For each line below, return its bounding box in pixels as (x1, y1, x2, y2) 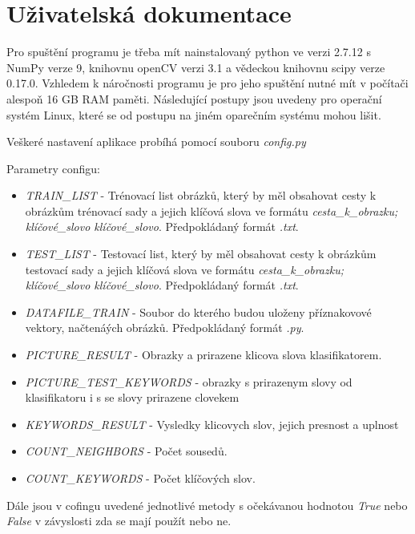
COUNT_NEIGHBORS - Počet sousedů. (25, 443, 228, 459)
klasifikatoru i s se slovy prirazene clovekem (25, 389, 240, 406)
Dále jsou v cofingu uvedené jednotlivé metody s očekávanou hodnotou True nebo (6, 496, 408, 513)
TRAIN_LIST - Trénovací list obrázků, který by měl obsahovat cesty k (25, 187, 377, 204)
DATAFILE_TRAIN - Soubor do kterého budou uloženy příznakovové (25, 303, 372, 320)
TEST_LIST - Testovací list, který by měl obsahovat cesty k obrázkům (25, 245, 377, 262)
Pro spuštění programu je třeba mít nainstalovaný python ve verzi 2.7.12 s (6, 43, 371, 60)
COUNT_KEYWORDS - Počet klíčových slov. (25, 470, 256, 486)
